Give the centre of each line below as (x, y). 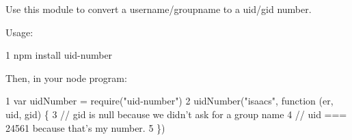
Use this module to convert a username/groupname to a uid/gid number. (159, 9)
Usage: (19, 32)
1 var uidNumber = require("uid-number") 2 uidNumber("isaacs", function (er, (170, 101)
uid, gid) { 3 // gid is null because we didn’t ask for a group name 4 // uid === (176, 114)
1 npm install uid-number (59, 55)
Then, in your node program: (66, 78)
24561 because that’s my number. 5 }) (85, 127)
